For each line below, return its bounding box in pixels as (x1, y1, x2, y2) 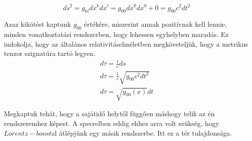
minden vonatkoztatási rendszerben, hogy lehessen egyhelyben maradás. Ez (4, 29, 229, 39)
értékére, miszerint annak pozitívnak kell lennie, (84, 19, 227, 29)
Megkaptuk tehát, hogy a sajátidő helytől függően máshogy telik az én (4, 108, 215, 119)
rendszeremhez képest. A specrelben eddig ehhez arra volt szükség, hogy (4, 118, 219, 128)
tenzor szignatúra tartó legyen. (4, 48, 96, 58)
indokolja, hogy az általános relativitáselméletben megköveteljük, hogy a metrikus (4, 38, 248, 49)
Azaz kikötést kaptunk (4, 19, 71, 29)
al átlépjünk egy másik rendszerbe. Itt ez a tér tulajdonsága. (51, 127, 232, 138)
